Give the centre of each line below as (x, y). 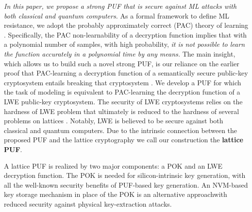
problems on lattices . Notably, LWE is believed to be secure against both (114, 121)
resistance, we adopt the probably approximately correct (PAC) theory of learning (126, 25)
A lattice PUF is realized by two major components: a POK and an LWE (113, 165)
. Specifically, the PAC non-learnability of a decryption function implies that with (126, 34)
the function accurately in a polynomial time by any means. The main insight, (120, 53)
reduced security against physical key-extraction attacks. (88, 203)
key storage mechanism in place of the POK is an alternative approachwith (116, 194)
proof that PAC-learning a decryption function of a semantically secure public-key (126, 73)
